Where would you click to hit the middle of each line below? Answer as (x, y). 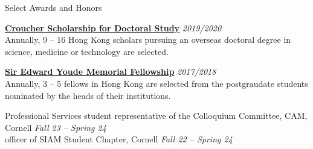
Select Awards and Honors (53, 7)
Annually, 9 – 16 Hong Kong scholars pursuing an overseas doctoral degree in (148, 40)
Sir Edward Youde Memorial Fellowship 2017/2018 (111, 71)
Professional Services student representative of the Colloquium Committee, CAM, (156, 116)
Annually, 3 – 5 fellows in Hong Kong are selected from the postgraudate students (156, 83)
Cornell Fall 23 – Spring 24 (56, 127)
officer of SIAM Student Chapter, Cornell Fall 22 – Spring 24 (119, 139)
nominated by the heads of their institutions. (88, 95)
